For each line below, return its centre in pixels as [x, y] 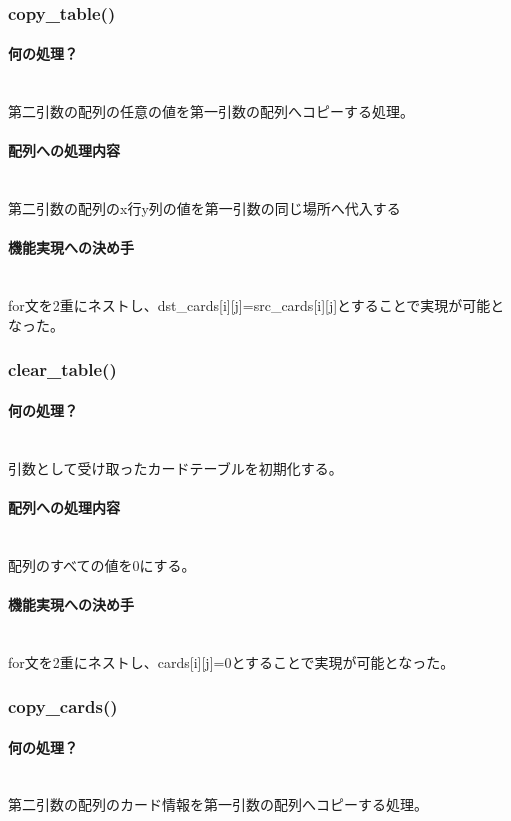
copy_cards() [63, 706]
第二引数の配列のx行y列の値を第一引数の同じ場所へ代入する [204, 208]
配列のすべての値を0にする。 [102, 564]
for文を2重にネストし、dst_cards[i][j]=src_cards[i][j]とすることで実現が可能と [256, 305]
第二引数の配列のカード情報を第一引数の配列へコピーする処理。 [218, 804]
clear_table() [62, 369]
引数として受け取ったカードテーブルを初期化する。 [175, 467]
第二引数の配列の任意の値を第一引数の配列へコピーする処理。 [211, 111]
